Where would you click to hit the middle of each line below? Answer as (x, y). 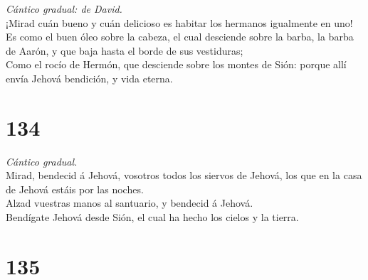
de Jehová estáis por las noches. (75, 189)
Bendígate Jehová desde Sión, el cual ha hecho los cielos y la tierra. (152, 217)
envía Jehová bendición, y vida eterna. (89, 78)
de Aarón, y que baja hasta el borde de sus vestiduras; (125, 50)
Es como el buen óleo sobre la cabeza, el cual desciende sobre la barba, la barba (180, 37)
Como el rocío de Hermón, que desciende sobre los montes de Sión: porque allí (176, 64)
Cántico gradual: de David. (64, 9)
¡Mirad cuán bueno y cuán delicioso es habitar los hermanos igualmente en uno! (179, 22)
